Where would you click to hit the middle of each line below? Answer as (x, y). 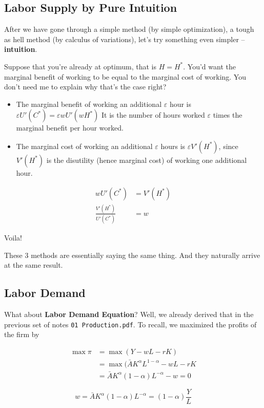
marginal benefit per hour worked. (70, 128)
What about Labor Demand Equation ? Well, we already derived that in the (129, 314)
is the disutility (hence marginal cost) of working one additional (147, 160)
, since (228, 146)
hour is (180, 104)
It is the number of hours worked (153, 115)
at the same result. (34, 265)
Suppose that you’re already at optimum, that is (80, 66)
